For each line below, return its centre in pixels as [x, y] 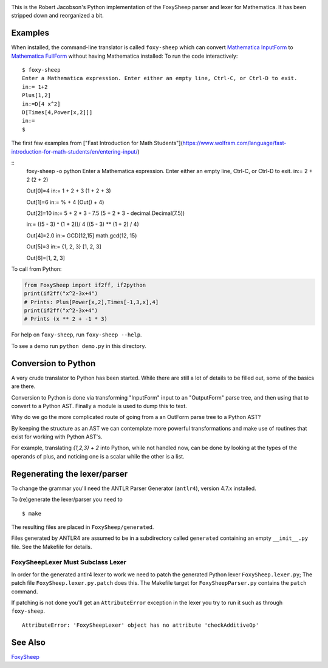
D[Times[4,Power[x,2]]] [57, 113]
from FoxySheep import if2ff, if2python [85, 285]
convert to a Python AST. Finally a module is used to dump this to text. [99, 406]
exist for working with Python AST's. [57, 437]
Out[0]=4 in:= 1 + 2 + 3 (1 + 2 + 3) [69, 191]
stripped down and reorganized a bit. [57, 16]
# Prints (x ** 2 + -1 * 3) [66, 319]
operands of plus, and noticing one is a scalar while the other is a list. [98, 456]
